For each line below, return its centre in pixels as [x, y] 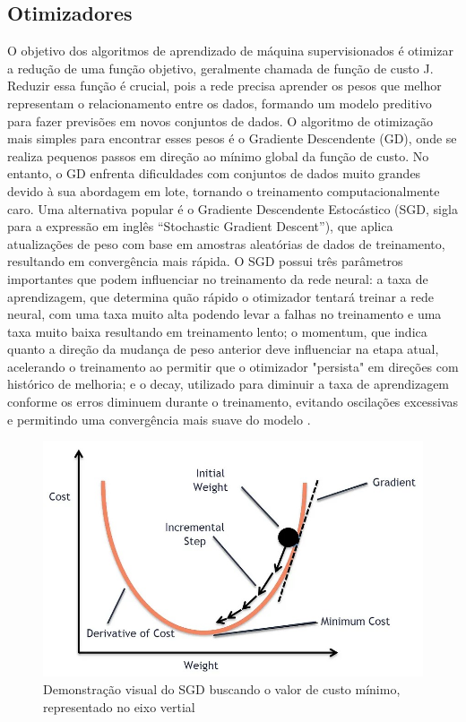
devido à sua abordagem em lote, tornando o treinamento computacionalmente [224, 190]
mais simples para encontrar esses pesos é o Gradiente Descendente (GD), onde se [232, 138]
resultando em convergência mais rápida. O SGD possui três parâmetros [205, 261]
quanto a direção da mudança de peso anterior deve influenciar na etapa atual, [223, 349]
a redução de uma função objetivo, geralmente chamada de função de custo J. [220, 68]
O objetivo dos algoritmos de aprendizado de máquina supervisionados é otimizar [230, 51]
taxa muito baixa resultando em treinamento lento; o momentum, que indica [217, 331]
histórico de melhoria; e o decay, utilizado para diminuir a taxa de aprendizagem [229, 384]
